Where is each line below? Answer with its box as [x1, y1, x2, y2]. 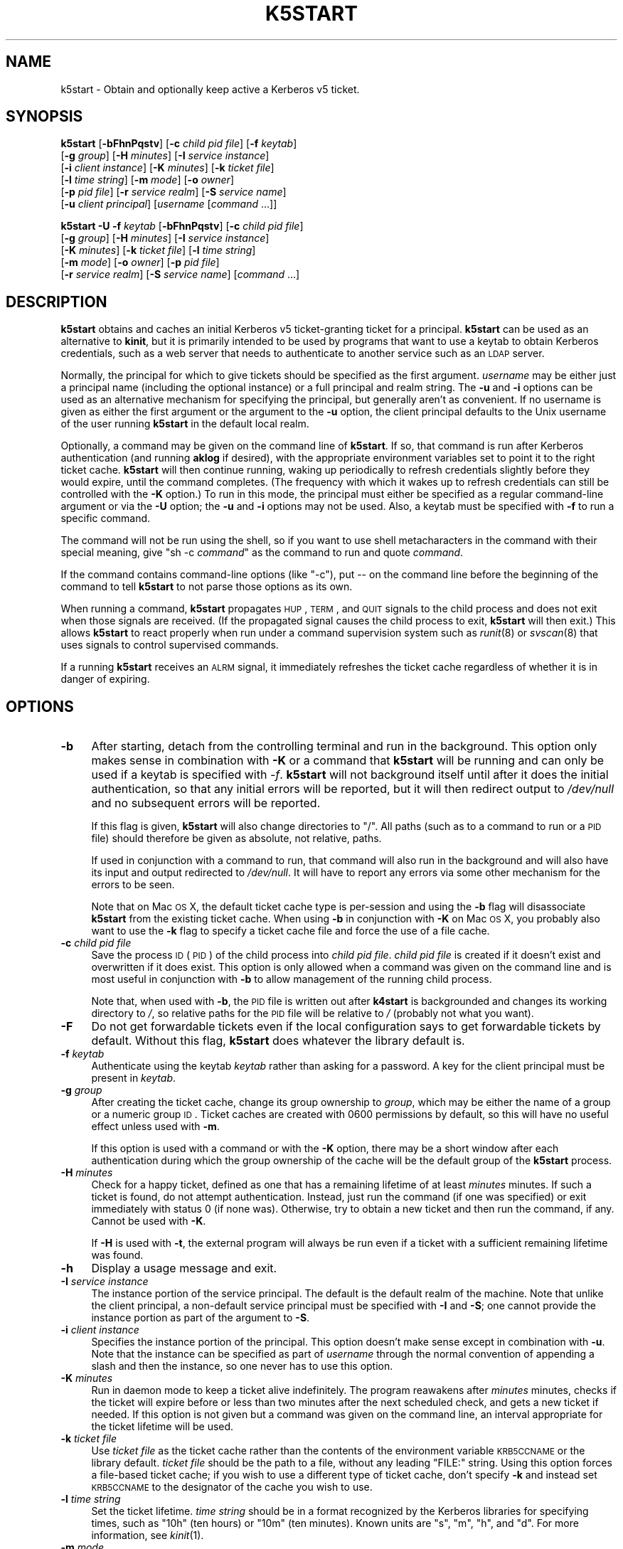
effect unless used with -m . [91, 1120, 220, 1133]
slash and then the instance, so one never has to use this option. [91, 1360, 393, 1373]
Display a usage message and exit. [91, 1261, 277, 1276]
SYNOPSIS [6, 107, 83, 126]
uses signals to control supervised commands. [60, 639, 279, 651]
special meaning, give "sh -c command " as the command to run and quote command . [60, 546, 464, 559]
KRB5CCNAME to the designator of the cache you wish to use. [91, 1481, 373, 1494]
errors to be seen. [91, 878, 175, 891]
